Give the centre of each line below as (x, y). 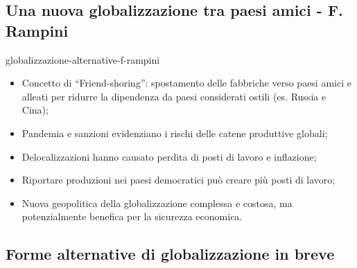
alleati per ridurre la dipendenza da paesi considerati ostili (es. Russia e (174, 96)
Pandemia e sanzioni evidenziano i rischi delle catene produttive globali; (175, 133)
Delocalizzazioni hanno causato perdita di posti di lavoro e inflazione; (169, 156)
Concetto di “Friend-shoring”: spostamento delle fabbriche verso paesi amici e (186, 83)
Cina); (35, 110)
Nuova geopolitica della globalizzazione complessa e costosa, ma (157, 203)
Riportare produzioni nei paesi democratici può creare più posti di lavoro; (178, 180)
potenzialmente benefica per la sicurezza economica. (132, 216)
